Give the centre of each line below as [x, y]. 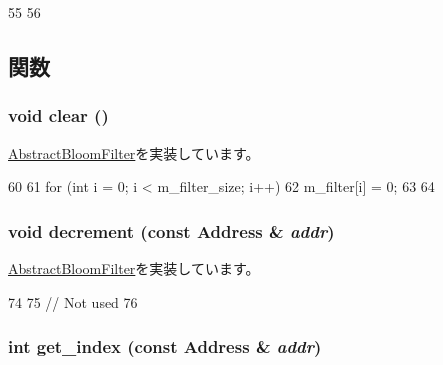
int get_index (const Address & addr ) [165, 346]
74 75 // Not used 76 [73, 301]
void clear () [58, 115]
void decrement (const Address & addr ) [171, 230]
